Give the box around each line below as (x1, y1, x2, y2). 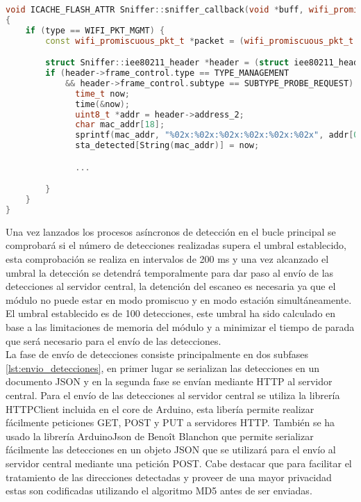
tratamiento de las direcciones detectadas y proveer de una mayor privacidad (6, 469, 332, 484)
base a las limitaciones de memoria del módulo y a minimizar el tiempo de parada (6, 320, 355, 334)
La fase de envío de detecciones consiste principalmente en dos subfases (6, 347, 308, 362)
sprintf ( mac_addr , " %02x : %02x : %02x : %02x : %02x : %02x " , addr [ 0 (75, 130, 359, 140)
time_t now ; (75, 88, 130, 99)
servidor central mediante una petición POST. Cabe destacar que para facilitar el (6, 455, 352, 470)
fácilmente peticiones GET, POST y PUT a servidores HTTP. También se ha (6, 415, 335, 430)
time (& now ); (75, 99, 130, 109)
